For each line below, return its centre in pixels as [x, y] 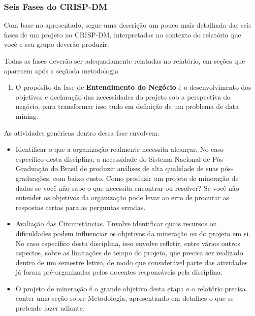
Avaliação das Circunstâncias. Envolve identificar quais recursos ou [116, 224]
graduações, [33, 178]
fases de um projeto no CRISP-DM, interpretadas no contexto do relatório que [123, 34]
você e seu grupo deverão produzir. [57, 44]
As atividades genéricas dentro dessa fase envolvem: [82, 132]
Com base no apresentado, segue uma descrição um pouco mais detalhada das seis [128, 25]
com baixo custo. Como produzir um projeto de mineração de [146, 178]
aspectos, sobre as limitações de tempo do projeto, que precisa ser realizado [129, 253]
